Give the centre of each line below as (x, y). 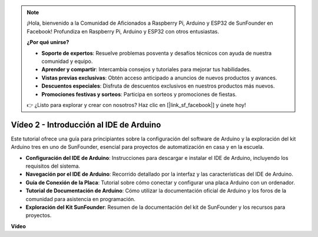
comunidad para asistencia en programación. (80, 199)
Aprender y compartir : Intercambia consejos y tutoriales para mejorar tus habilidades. (146, 69)
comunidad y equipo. (67, 61)
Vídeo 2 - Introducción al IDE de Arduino (86, 124)
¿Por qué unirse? (48, 42)
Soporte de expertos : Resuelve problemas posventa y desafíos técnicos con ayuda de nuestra (157, 53)
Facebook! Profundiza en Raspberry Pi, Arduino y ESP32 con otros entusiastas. (123, 31)
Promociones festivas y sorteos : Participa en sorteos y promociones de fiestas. (139, 94)
